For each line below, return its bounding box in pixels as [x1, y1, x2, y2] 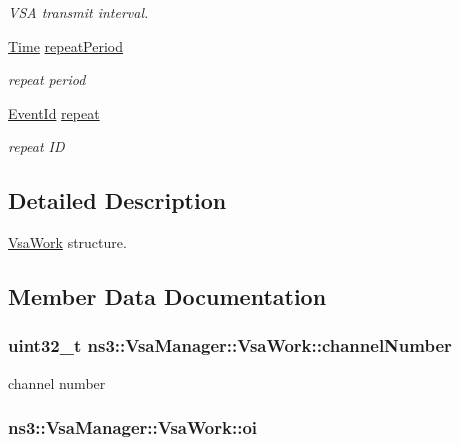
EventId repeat [8, 102, 100, 123]
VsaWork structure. [8, 232, 127, 253]
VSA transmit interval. [8, 2, 149, 22]
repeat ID [8, 136, 65, 157]
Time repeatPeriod [8, 35, 124, 56]
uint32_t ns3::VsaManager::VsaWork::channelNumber [8, 333, 452, 358]
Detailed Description [8, 185, 227, 216]
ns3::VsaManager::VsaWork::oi [8, 415, 258, 440]
